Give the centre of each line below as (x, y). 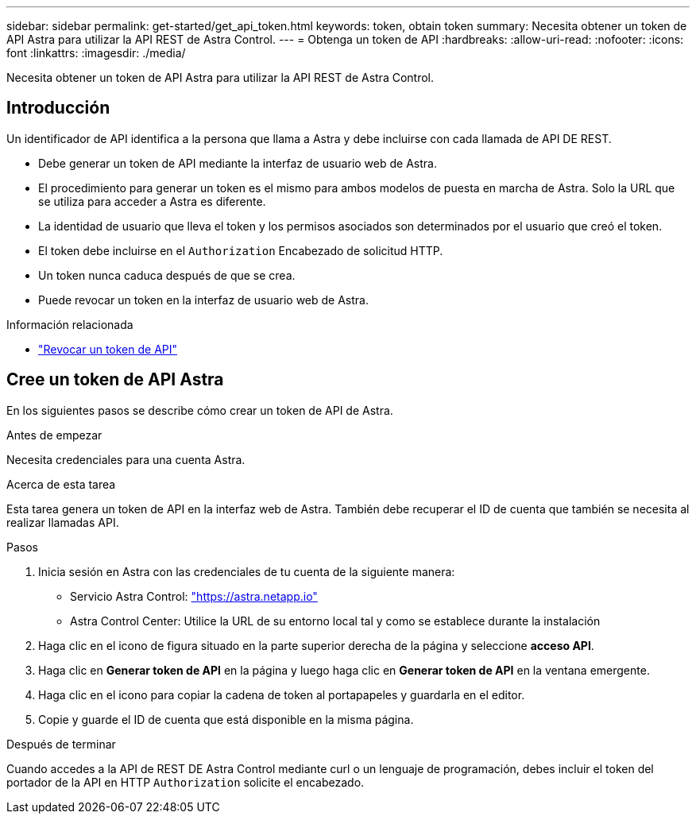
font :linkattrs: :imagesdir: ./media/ (96, 53)
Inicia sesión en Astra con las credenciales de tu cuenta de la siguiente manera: (247, 571)
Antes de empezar (54, 435)
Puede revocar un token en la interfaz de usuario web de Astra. (204, 300)
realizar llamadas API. (63, 522)
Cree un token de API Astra (115, 380)
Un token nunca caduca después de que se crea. (167, 275)
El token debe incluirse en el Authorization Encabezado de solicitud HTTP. (241, 250)
